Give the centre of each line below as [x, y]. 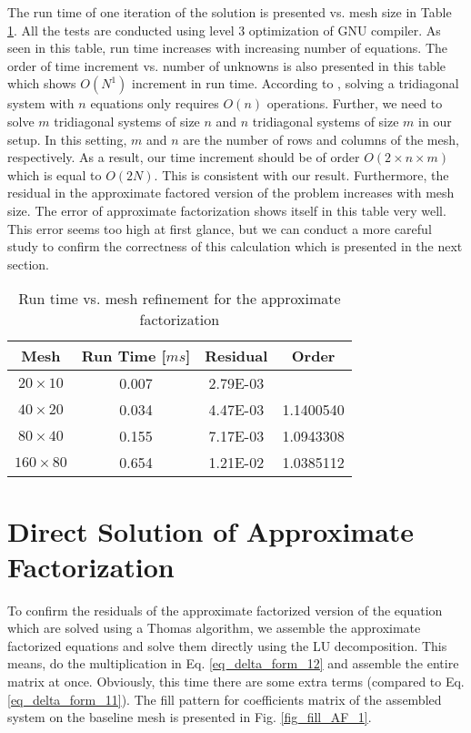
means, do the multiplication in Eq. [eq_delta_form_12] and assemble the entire [233, 663]
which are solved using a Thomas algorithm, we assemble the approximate [214, 628]
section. [28, 264]
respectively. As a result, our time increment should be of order [184, 157]
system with [41, 103]
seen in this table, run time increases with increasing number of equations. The [227, 48]
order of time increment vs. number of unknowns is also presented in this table [227, 65]
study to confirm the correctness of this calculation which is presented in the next [235, 246]
